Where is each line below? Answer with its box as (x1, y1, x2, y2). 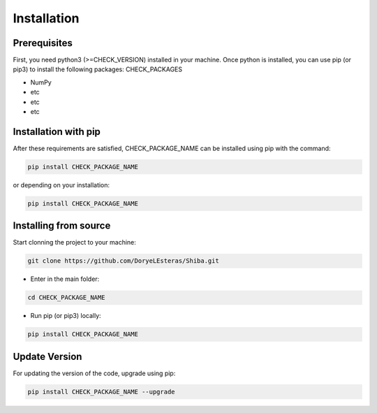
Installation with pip (13, 126, 101, 138)
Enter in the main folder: (30, 275, 100, 283)
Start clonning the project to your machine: (13, 238, 136, 247)
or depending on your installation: (13, 180, 110, 189)
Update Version (13, 350, 82, 363)
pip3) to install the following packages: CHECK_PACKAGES (13, 65, 183, 73)
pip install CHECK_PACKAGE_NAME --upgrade (27, 388, 175, 396)
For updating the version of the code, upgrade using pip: (13, 369, 176, 377)
